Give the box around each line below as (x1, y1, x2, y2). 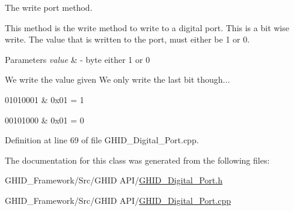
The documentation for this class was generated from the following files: (5, 153, 270, 166)
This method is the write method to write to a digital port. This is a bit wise (5, 21, 289, 34)
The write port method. (5, 1, 93, 13)
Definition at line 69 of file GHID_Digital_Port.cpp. (5, 134, 199, 146)
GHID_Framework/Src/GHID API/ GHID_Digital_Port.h (5, 174, 222, 186)
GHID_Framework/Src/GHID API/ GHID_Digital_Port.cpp (5, 194, 231, 206)
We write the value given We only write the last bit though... (5, 73, 230, 86)
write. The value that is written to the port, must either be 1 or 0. (5, 33, 250, 46)
